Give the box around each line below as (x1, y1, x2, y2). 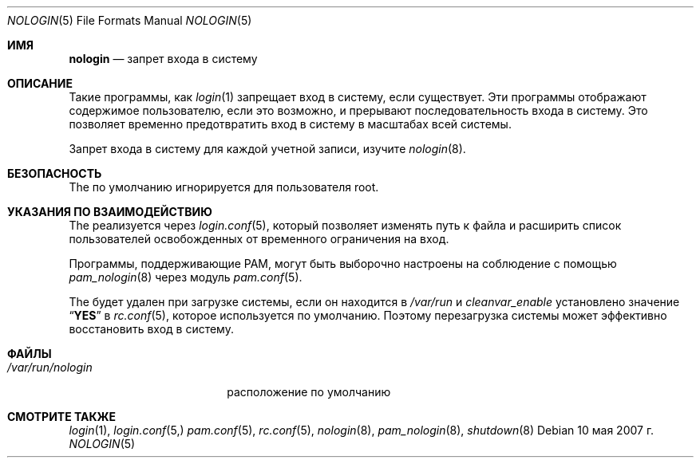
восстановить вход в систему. (69, 322, 234, 336)
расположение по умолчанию (227, 385, 391, 399)
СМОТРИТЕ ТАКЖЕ (7, 410, 117, 423)
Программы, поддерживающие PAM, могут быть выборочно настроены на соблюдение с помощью (69, 257, 617, 270)
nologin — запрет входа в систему (69, 52, 258, 65)
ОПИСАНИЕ (7, 77, 73, 90)
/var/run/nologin (7, 360, 93, 374)
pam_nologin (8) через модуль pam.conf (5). (69, 270, 303, 284)
